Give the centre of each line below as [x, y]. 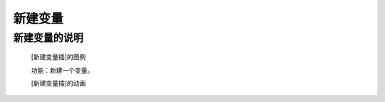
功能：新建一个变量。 [62, 70]
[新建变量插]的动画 [58, 83]
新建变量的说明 [48, 38]
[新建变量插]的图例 [58, 57]
